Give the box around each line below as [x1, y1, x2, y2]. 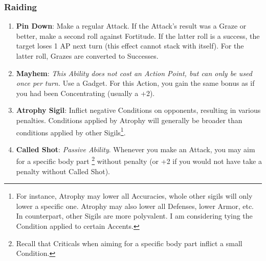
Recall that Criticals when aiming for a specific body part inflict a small [16, 238, 242, 248]
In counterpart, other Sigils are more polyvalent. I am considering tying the [16, 210, 253, 221]
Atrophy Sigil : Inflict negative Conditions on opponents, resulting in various [16, 105, 261, 115]
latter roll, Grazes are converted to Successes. [16, 51, 159, 61]
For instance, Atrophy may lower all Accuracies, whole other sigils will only [16, 191, 253, 201]
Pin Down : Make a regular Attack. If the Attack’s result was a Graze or [16, 20, 247, 31]
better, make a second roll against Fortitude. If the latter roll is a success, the [16, 30, 260, 41]
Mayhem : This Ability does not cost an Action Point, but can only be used [16, 67, 252, 78]
